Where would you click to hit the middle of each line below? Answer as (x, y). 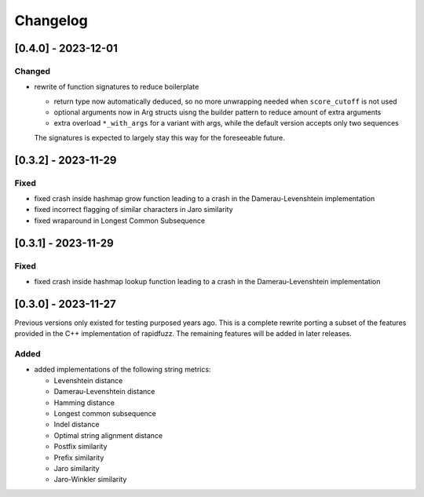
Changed (33, 71)
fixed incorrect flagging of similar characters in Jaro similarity (133, 210)
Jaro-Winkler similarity (90, 480)
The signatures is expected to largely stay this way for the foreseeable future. (160, 137)
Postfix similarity (80, 447)
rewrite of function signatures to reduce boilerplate (117, 87)
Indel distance (77, 425)
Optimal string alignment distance (108, 435)
